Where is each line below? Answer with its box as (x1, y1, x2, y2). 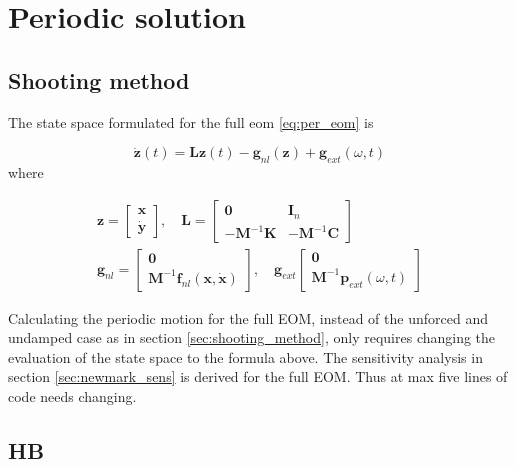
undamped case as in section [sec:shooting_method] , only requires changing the (8, 327, 496, 348)
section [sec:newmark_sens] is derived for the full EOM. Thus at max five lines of (8, 366, 508, 387)
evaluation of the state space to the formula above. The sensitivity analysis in (8, 346, 483, 367)
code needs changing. (8, 386, 137, 406)
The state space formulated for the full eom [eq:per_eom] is (8, 111, 374, 132)
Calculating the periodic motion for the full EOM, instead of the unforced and (8, 307, 488, 328)
